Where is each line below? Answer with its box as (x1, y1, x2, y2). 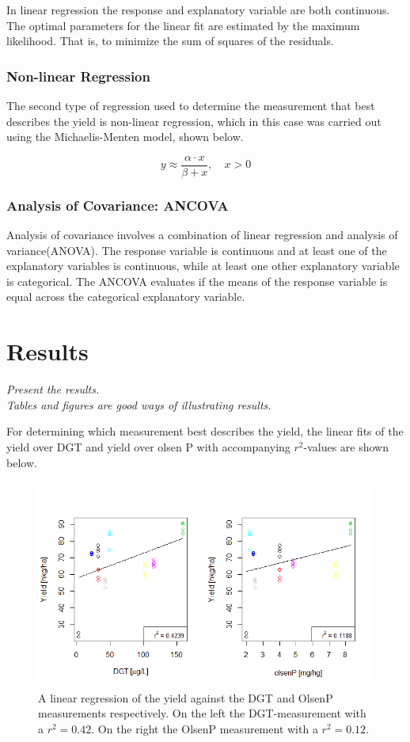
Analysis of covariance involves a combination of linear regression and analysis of (6, 226, 398, 243)
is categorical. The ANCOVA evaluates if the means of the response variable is (6, 272, 388, 289)
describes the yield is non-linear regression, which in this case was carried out (6, 112, 382, 129)
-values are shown (303, 438, 389, 455)
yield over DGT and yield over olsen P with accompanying (6, 438, 290, 455)
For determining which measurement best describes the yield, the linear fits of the (6, 423, 404, 439)
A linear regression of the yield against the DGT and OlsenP (38, 689, 333, 706)
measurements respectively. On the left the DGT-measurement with (38, 705, 366, 721)
